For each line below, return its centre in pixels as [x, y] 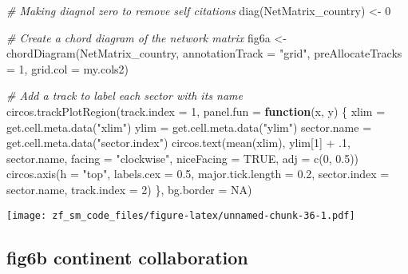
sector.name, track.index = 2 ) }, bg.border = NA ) [129, 189]
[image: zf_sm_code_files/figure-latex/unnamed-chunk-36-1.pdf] [181, 215]
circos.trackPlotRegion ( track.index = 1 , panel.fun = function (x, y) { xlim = [196, 111]
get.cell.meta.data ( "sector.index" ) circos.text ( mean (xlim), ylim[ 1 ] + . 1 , [178, 143]
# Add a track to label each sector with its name [125, 95]
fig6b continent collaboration [127, 257]
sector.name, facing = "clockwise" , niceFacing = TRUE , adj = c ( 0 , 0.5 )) [183, 158]
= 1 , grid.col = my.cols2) [67, 68]
